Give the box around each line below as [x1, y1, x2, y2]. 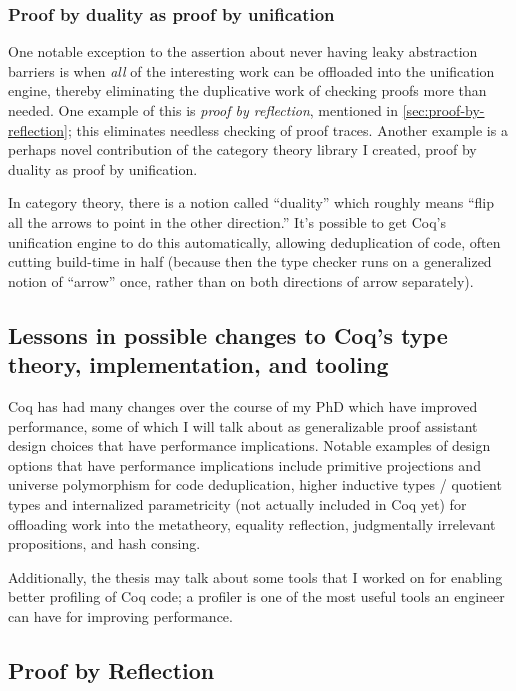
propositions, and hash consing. [8, 533, 201, 554]
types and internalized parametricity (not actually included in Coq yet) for [8, 493, 467, 514]
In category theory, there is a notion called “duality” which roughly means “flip [8, 192, 495, 213]
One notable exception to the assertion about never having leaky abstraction [8, 41, 478, 62]
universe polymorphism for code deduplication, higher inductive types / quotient [8, 474, 502, 495]
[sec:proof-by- [402, 100, 485, 120]
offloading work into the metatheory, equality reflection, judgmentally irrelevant [8, 513, 496, 534]
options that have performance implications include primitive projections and [8, 454, 481, 475]
